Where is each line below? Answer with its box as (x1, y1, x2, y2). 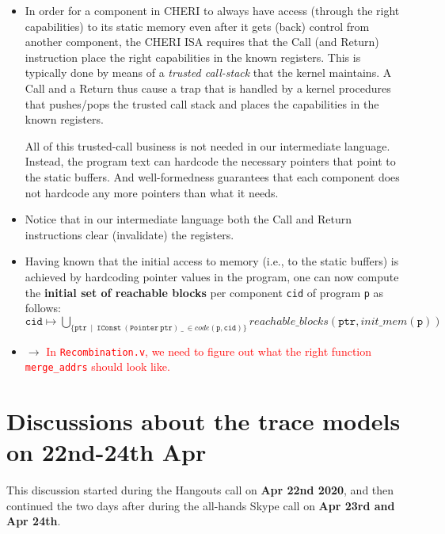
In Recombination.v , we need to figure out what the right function (46, 342, 372, 359)
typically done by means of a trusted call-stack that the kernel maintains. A (25, 64, 392, 81)
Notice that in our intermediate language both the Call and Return (25, 211, 352, 227)
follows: (25, 299, 61, 316)
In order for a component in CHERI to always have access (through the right (25, 2, 400, 18)
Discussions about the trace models (6, 405, 401, 437)
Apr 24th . (6, 513, 61, 529)
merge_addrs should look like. (25, 358, 170, 375)
